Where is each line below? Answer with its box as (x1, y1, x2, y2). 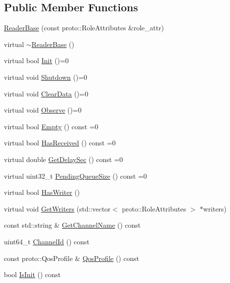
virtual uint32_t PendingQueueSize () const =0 (4, 170, 147, 181)
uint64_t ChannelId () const (4, 236, 90, 246)
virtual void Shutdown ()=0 (4, 71, 88, 82)
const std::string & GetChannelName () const (4, 220, 141, 230)
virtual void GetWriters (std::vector (4, 203, 111, 213)
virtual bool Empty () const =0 (4, 121, 98, 131)
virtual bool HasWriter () (4, 187, 80, 197)
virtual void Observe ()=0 (4, 105, 82, 115)
